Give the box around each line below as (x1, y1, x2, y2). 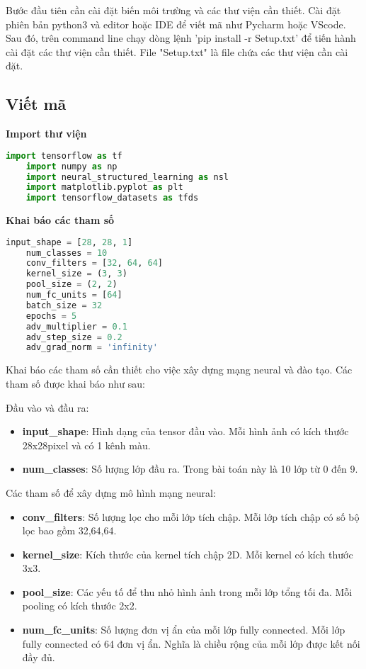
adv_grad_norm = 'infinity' (25, 342, 158, 353)
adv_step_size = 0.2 (25, 332, 122, 342)
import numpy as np (25, 161, 118, 172)
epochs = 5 (25, 310, 77, 321)
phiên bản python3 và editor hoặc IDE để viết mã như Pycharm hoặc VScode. (6, 16, 346, 31)
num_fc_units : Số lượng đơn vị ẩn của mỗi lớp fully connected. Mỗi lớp (22, 622, 345, 637)
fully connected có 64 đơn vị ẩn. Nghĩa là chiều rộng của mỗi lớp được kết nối (22, 636, 360, 651)
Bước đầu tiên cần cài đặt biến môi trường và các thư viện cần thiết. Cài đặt (6, 3, 341, 17)
